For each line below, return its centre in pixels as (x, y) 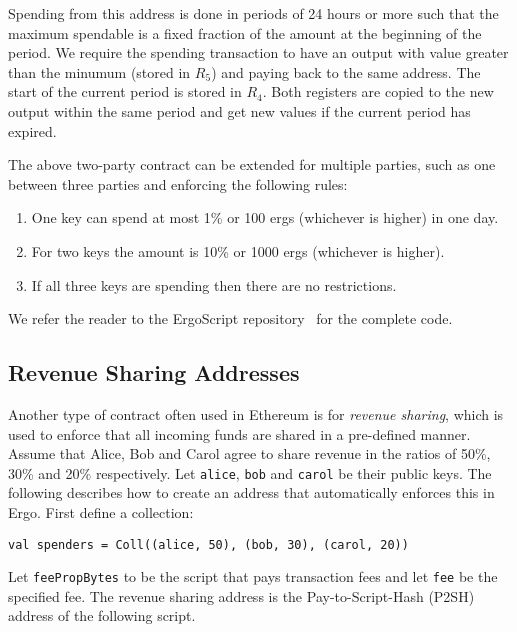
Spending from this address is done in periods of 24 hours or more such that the (253, 13)
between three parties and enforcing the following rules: (178, 183)
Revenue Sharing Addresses (154, 372)
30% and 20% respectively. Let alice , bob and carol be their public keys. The (250, 472)
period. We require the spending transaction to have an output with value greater (258, 52)
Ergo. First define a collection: (101, 511)
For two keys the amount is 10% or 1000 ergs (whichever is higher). (238, 250)
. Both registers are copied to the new (378, 91)
